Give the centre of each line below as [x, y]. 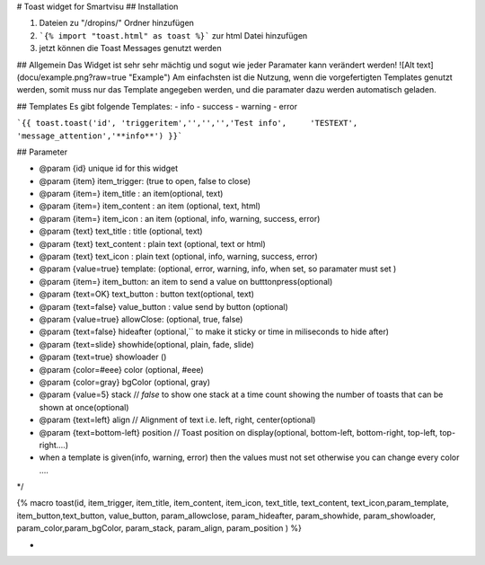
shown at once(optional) [84, 407]
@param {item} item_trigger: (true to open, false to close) [145, 181]
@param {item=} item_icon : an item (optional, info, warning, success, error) [180, 218]
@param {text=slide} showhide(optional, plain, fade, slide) [147, 344]
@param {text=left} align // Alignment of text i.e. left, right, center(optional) [177, 420]
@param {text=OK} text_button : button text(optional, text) [147, 294]
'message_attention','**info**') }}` [100, 136]
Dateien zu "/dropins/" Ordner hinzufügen [117, 23]
